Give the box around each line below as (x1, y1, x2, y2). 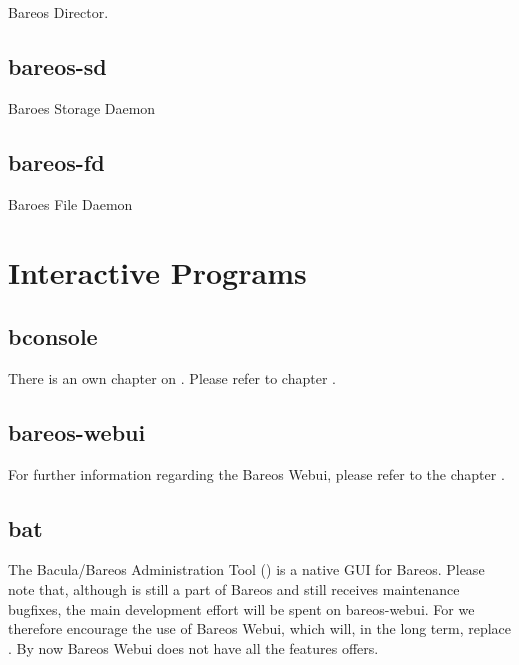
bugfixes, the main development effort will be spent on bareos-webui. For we (8, 598, 475, 619)
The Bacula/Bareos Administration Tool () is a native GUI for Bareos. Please (8, 559, 485, 580)
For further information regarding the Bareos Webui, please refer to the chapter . (8, 463, 505, 484)
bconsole (8, 320, 98, 351)
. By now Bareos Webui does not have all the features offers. (8, 637, 379, 658)
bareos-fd (8, 146, 105, 177)
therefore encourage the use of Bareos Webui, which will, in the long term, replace (8, 618, 512, 639)
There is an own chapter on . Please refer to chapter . (8, 367, 336, 388)
